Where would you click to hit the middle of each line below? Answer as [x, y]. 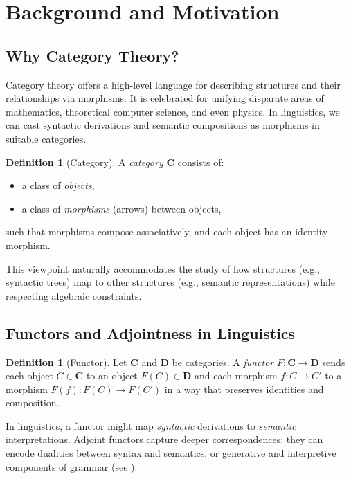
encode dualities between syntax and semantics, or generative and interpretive [171, 453]
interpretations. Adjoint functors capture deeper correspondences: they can [164, 439]
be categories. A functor [223, 362]
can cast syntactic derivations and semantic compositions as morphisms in [163, 125]
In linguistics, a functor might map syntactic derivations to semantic [151, 425]
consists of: [201, 162]
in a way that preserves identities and [244, 389]
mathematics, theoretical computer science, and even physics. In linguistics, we [173, 111]
